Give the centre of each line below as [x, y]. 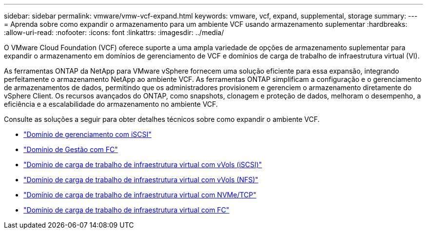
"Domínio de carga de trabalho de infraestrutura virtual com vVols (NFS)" [141, 180]
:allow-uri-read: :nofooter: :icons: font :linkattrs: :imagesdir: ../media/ [114, 32]
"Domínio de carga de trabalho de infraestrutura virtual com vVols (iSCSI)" [143, 165]
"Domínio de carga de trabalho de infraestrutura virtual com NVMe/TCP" [140, 195]
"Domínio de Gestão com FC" [71, 149]
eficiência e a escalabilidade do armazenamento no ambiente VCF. [111, 104]
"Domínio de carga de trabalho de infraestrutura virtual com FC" [126, 210]
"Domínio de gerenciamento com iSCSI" [87, 134]
